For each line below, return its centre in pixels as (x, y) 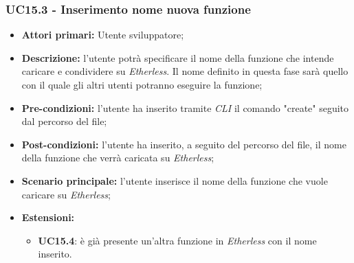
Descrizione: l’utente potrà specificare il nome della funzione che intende (178, 57)
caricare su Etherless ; (66, 194)
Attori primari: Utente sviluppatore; (103, 35)
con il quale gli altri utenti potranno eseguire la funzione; (142, 84)
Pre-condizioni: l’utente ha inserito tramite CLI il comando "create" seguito (185, 107)
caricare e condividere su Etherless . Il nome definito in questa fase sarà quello (185, 71)
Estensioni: (48, 217)
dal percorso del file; (64, 121)
